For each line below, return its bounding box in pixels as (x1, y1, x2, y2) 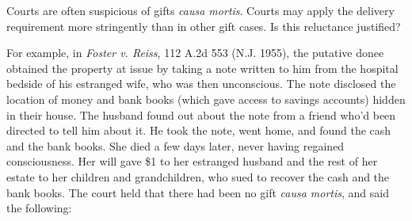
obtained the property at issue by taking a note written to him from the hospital (6, 59, 399, 76)
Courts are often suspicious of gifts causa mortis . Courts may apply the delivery (6, 2, 395, 18)
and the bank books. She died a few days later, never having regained (6, 137, 345, 154)
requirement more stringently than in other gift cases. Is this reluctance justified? (6, 17, 401, 34)
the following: (6, 200, 72, 216)
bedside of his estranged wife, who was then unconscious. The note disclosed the (6, 75, 396, 92)
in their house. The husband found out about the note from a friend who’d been (6, 106, 396, 123)
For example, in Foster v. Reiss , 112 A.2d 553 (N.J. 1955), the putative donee (6, 44, 384, 61)
